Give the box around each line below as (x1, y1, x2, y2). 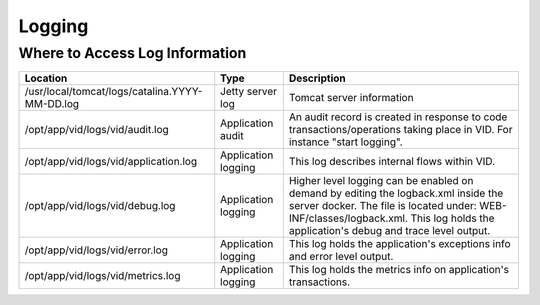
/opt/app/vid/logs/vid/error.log (24, 243, 169, 257)
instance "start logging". (288, 135, 404, 149)
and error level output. (288, 250, 394, 264)
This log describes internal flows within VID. (288, 155, 496, 169)
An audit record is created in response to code (288, 110, 508, 124)
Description (288, 71, 346, 85)
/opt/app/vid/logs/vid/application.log (24, 155, 198, 169)
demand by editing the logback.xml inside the (288, 186, 504, 200)
